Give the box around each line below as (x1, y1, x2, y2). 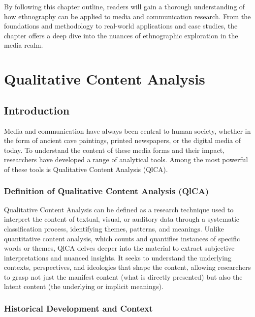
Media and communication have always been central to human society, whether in (4, 125, 251, 136)
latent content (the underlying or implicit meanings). (4, 281, 163, 291)
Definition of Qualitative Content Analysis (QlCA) (4, 185, 209, 197)
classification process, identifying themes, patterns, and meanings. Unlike (4, 223, 224, 233)
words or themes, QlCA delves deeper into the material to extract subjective (4, 243, 235, 253)
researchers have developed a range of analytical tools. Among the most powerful (4, 154, 248, 165)
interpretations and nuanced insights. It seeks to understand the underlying (4, 252, 231, 262)
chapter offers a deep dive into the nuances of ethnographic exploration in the (4, 30, 238, 40)
